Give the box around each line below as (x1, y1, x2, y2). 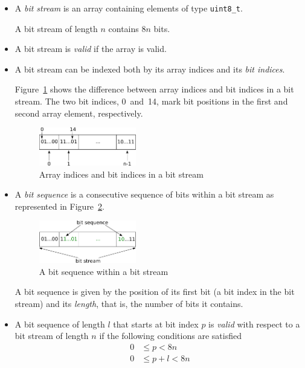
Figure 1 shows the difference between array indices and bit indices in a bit (14, 83, 294, 95)
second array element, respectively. (14, 106, 143, 119)
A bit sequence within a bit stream (39, 265, 169, 277)
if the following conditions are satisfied (99, 329, 242, 342)
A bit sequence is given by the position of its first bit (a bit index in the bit (14, 285, 295, 298)
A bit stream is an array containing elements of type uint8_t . (14, 2, 243, 14)
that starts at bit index (113, 317, 199, 330)
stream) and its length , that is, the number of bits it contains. (14, 297, 243, 309)
